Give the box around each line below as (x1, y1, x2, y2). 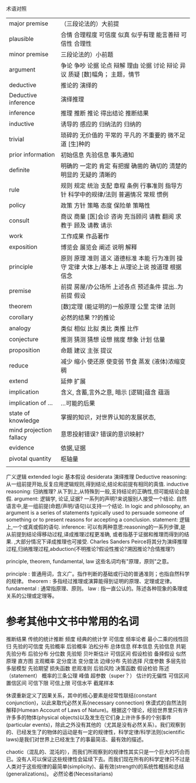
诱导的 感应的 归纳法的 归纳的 (60, 120, 142, 128)
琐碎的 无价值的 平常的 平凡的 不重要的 (60, 131, 167, 139)
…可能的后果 (60, 399, 95, 407)
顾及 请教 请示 (73, 222, 113, 229)
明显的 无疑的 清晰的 (60, 171, 117, 179)
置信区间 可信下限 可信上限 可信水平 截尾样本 (6, 679, 114, 686)
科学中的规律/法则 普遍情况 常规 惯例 (68, 190, 169, 198)
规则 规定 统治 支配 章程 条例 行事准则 (60, 182, 164, 189)
